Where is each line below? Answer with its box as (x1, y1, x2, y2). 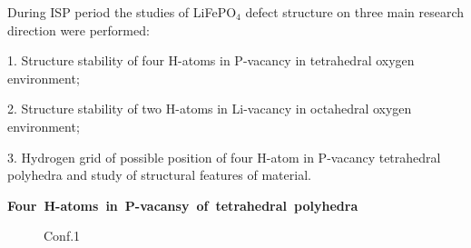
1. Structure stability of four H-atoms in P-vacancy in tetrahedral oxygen (7, 51, 415, 70)
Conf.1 (44, 226, 81, 245)
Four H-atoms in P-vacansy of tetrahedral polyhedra (7, 195, 358, 214)
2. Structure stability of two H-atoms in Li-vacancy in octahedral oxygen (7, 99, 412, 118)
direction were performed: (7, 20, 150, 39)
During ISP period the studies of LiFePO (7, 3, 237, 21)
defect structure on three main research (245, 3, 465, 21)
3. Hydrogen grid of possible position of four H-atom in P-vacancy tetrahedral (7, 147, 441, 166)
